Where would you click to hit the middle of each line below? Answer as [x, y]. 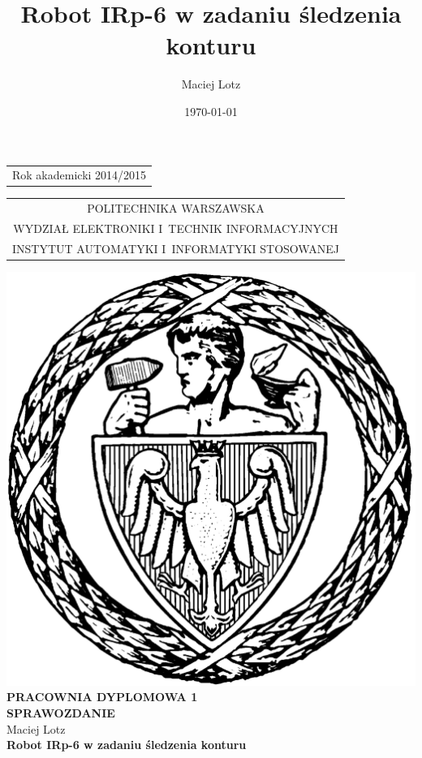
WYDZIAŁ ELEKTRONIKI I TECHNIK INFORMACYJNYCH [176, 228]
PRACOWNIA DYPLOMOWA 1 [102, 697]
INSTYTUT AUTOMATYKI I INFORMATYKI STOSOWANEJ [176, 248]
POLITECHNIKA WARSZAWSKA [176, 208]
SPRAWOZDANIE [61, 713]
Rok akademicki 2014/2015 [80, 175]
